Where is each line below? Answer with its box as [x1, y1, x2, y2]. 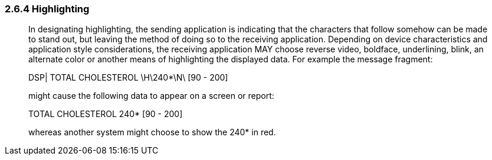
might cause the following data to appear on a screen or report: [28, 91, 274, 101]
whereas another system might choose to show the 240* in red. [28, 127, 276, 138]
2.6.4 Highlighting [5, 3, 90, 15]
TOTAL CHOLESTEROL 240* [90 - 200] [28, 109, 183, 119]
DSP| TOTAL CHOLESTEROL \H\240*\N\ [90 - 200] [28, 72, 228, 83]
